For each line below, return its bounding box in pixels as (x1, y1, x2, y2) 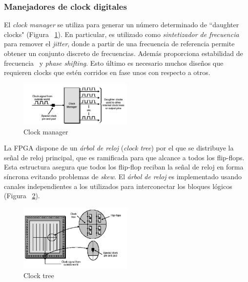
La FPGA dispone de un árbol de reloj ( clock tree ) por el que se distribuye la (4, 143, 234, 153)
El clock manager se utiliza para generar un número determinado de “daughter (4, 19, 239, 30)
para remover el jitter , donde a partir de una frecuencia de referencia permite (4, 38, 235, 49)
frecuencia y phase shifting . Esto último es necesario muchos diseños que (4, 57, 224, 68)
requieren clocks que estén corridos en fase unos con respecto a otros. (4, 67, 210, 77)
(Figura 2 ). (4, 190, 40, 201)
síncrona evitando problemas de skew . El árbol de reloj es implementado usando (4, 171, 242, 181)
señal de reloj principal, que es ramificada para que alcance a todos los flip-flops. (4, 152, 245, 162)
